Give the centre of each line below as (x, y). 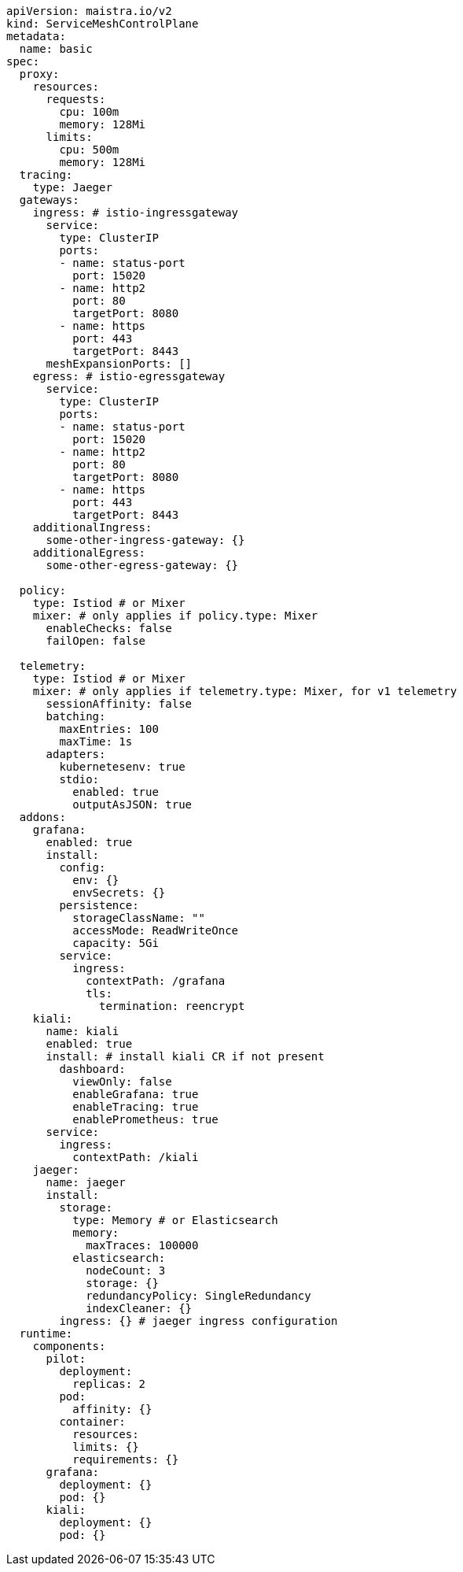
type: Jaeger (72, 187)
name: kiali (83, 1031)
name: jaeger (86, 1182)
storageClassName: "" (139, 918)
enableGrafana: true (136, 1094)
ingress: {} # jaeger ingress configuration (198, 1321)
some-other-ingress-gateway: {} (145, 540)
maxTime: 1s (96, 742)
